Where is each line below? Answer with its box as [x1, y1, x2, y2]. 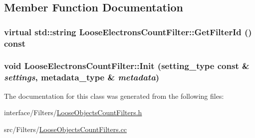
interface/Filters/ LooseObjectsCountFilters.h [4, 107, 142, 118]
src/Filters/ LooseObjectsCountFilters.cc [4, 124, 127, 134]
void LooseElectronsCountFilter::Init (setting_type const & [4, 60, 250, 72]
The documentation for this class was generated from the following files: [4, 90, 224, 101]
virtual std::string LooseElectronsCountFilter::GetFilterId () [4, 25, 252, 38]
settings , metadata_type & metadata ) [4, 71, 160, 83]
